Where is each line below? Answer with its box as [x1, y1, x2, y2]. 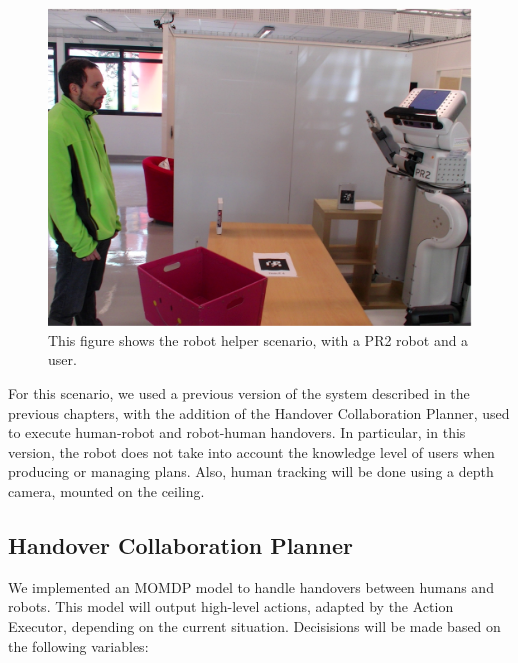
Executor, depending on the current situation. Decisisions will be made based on [8, 616, 501, 637]
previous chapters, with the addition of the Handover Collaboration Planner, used [8, 402, 510, 423]
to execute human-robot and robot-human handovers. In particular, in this [8, 422, 466, 443]
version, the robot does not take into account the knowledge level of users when [8, 441, 495, 462]
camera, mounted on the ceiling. [8, 481, 205, 502]
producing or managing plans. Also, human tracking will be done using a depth [8, 461, 494, 482]
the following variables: [8, 635, 149, 656]
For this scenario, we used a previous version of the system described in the [8, 383, 470, 404]
